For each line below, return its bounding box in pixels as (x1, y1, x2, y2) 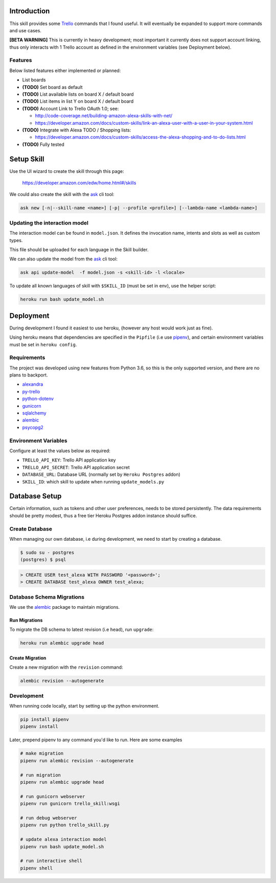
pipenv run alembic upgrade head (20, 779, 104, 785)
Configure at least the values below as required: (9, 448, 111, 454)
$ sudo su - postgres (20, 549, 75, 555)
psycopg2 (22, 424, 43, 430)
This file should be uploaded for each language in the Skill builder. (9, 246, 149, 253)
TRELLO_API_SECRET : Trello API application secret (22, 464, 130, 470)
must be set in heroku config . (9, 341, 77, 347)
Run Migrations (9, 617, 43, 624)
